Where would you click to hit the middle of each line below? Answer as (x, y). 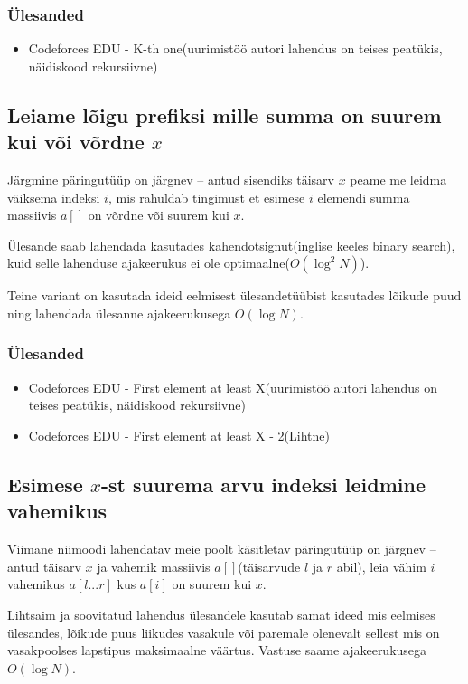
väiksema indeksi (54, 197)
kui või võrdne (76, 142)
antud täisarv (44, 566)
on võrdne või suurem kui (159, 215)
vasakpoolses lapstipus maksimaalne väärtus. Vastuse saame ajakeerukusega (217, 650)
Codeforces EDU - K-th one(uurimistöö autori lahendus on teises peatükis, (235, 48)
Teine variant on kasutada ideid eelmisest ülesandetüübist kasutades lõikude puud (234, 295)
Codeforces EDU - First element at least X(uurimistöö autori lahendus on (233, 387)
